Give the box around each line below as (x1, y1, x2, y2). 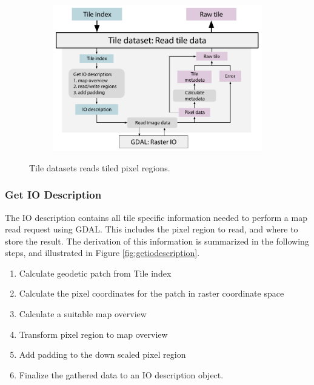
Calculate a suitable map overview (19, 308, 147, 320)
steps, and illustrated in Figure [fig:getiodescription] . (5, 246, 200, 259)
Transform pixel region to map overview (19, 327, 168, 340)
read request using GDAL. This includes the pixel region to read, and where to (5, 223, 298, 235)
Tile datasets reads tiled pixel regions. (29, 161, 170, 174)
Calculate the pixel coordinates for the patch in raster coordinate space (19, 287, 284, 300)
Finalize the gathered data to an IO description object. (19, 368, 224, 381)
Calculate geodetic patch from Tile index (19, 266, 172, 279)
